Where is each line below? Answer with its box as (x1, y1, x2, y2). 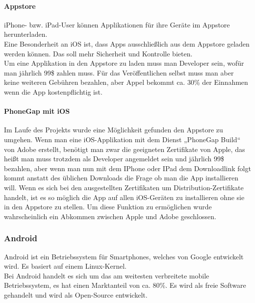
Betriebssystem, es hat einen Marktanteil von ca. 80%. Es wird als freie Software (4, 280, 246, 290)
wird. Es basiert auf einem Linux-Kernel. (4, 261, 127, 271)
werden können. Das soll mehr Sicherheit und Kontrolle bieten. (4, 48, 193, 58)
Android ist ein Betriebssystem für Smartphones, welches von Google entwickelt (4, 251, 244, 261)
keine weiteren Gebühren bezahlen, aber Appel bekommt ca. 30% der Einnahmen (4, 77, 248, 87)
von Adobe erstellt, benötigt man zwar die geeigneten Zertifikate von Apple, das (4, 144, 245, 154)
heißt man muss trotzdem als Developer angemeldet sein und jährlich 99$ (4, 153, 224, 164)
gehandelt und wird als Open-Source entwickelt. (4, 289, 148, 300)
